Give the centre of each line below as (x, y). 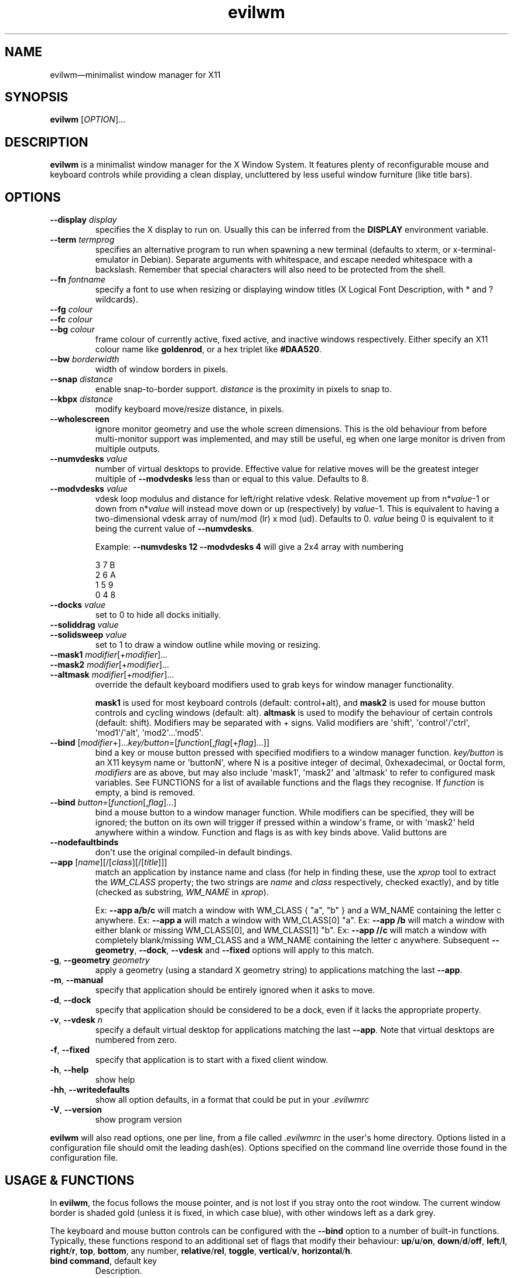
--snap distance (81, 379)
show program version (138, 1120)
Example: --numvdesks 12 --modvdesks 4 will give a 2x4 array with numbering (249, 547)
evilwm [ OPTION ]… (88, 120)
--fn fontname (78, 280)
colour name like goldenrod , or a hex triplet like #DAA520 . (208, 349)
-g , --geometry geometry (100, 960)
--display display (83, 220)
